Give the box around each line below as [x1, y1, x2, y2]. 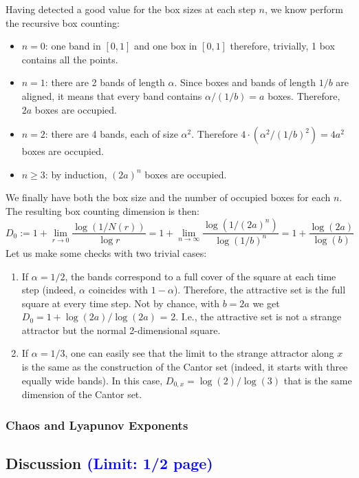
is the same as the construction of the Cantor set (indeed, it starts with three [21, 360, 348, 374]
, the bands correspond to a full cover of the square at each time [65, 269, 336, 283]
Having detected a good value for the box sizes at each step [6, 2, 256, 16]
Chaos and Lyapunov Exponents [6, 416, 188, 433]
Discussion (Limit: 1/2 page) [6, 452, 213, 473]
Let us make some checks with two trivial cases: [6, 245, 207, 260]
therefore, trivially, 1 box [230, 39, 335, 53]
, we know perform [264, 2, 343, 16]
